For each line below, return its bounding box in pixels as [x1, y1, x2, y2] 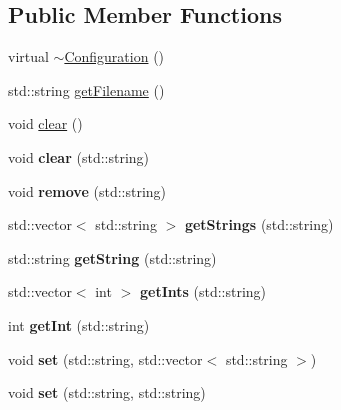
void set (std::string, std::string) [8, 382, 206, 403]
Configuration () [64, 46, 165, 67]
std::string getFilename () [8, 79, 165, 100]
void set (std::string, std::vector [8, 348, 203, 369]
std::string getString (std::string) [8, 247, 217, 268]
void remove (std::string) [8, 180, 167, 201]
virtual [8, 46, 49, 67]
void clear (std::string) [8, 146, 150, 167]
